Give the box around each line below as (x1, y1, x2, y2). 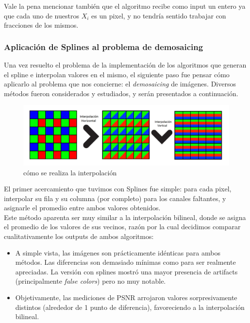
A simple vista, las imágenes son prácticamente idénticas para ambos (15, 247, 220, 257)
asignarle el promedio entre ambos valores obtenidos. (4, 203, 161, 213)
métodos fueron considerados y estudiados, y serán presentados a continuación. (4, 88, 238, 98)
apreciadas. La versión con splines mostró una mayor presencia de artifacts (15, 266, 238, 276)
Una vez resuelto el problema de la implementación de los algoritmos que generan (4, 60, 247, 69)
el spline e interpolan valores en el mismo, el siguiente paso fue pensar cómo (4, 69, 230, 79)
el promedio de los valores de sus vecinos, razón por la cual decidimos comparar (4, 221, 241, 232)
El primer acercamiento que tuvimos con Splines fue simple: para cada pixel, (4, 184, 232, 194)
